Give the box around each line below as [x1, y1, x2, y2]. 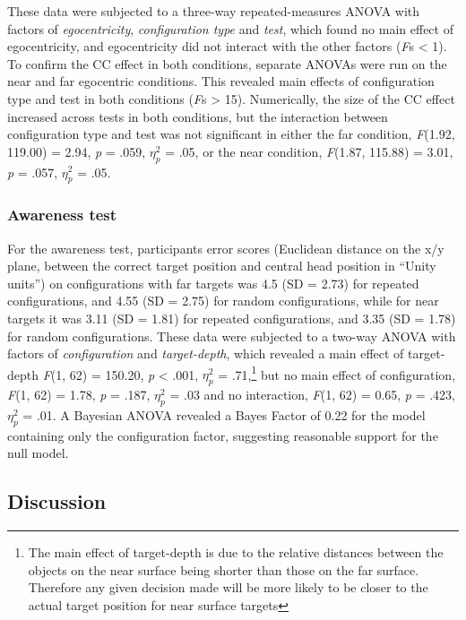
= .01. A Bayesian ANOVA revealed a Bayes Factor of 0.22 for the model [22, 405, 426, 424]
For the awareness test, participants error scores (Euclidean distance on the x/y [7, 238, 444, 257]
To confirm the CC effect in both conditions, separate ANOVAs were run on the [7, 54, 447, 73]
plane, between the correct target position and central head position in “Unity [7, 256, 436, 275]
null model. [7, 443, 69, 462]
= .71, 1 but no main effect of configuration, [218, 362, 456, 383]
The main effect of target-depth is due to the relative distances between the [28, 543, 444, 562]
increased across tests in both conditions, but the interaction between [7, 107, 388, 125]
